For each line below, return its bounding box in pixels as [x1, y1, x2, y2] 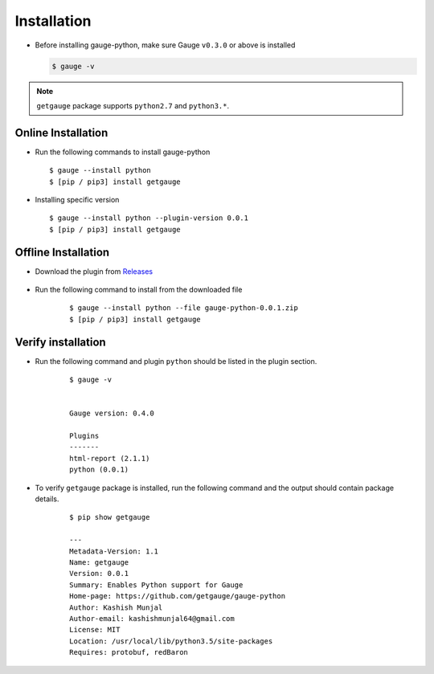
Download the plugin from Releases [35, 266, 153, 276]
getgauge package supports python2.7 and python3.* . [36, 100, 229, 110]
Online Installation [14, 125, 108, 140]
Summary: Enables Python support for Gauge [69, 580, 244, 590]
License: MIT [69, 625, 121, 635]
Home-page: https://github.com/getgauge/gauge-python [69, 591, 285, 601]
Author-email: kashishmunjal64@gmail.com [69, 614, 235, 623]
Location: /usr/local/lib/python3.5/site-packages [69, 636, 273, 646]
